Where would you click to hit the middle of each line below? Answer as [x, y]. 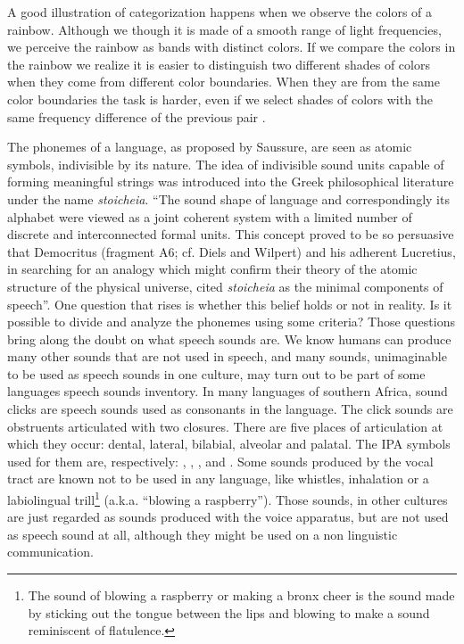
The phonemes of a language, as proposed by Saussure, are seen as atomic [210, 147]
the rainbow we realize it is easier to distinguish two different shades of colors [219, 64]
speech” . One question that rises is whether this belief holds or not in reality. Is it [230, 304]
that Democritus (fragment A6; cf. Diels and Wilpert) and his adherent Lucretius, [232, 251]
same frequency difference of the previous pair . [137, 116]
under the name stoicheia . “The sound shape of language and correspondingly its [228, 198]
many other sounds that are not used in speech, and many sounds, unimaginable [227, 356]
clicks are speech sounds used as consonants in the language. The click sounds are [230, 409]
